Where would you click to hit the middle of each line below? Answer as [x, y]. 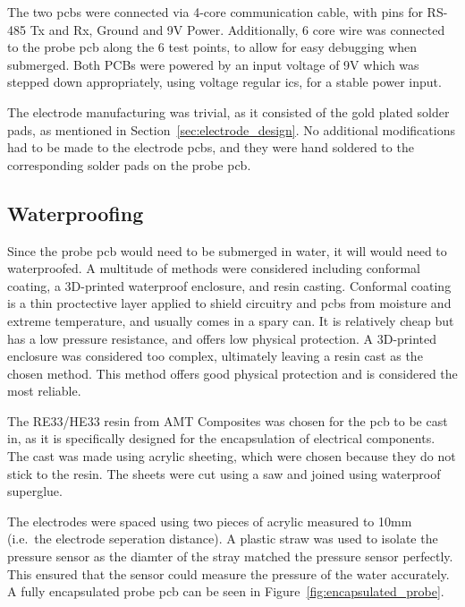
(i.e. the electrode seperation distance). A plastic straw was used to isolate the [223, 539]
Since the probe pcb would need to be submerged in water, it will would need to [227, 250]
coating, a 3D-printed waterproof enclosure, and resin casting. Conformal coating [229, 285]
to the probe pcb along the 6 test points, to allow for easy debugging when [212, 47]
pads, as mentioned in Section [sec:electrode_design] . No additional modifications [231, 129]
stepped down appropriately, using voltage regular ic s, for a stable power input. [224, 82]
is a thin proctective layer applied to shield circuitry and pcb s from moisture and [229, 303]
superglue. [35, 491]
